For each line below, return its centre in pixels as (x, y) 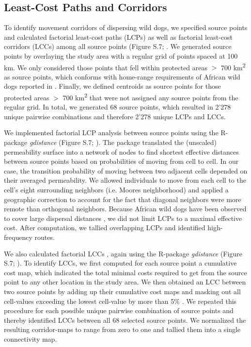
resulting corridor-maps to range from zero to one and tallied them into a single (122, 329)
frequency (18, 237)
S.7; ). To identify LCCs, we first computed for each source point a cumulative (120, 263)
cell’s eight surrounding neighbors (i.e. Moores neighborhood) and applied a (116, 190)
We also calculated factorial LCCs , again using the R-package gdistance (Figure (123, 253)
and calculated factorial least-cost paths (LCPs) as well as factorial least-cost (118, 37)
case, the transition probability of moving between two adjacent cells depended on (126, 170)
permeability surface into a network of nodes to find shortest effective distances (121, 151)
